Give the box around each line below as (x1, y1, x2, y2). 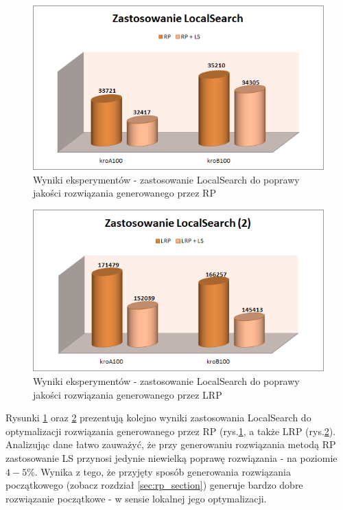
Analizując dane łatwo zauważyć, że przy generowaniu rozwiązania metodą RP (5, 437, 336, 452)
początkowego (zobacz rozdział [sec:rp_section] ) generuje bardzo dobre (5, 478, 303, 492)
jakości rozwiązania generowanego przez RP (33, 186, 216, 200)
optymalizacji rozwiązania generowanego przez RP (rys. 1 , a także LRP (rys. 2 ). (5, 423, 336, 438)
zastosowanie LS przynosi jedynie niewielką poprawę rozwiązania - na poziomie (5, 450, 338, 465)
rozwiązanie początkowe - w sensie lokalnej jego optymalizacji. (5, 491, 267, 505)
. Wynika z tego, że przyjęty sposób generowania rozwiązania (34, 464, 291, 478)
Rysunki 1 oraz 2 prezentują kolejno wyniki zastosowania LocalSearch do (5, 410, 311, 425)
